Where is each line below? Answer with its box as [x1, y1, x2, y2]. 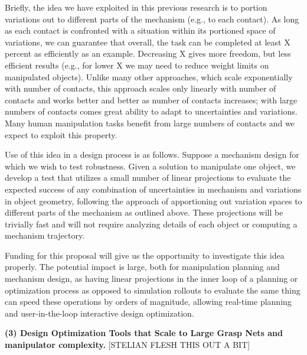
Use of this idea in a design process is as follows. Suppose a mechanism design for [5, 148, 299, 161]
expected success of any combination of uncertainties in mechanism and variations [5, 183, 302, 195]
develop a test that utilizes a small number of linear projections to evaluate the [5, 171, 291, 184]
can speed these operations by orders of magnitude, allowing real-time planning [5, 295, 292, 308]
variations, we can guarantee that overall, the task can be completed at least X [5, 35, 290, 48]
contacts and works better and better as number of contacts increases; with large [5, 93, 298, 106]
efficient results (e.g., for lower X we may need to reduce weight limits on [5, 58, 269, 71]
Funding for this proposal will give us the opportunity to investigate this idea [5, 249, 285, 261]
